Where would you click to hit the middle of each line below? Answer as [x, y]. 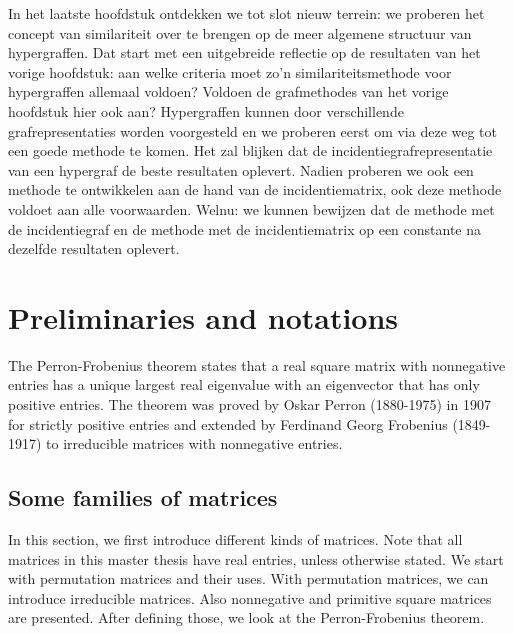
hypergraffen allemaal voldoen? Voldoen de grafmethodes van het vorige [228, 91]
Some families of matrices [143, 497]
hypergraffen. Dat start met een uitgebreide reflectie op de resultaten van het [244, 52]
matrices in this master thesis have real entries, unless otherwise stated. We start [256, 558]
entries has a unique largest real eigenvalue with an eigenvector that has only [244, 384]
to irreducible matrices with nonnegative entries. [194, 443]
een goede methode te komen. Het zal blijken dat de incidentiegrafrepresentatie [250, 150]
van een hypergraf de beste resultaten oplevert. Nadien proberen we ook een [241, 169]
